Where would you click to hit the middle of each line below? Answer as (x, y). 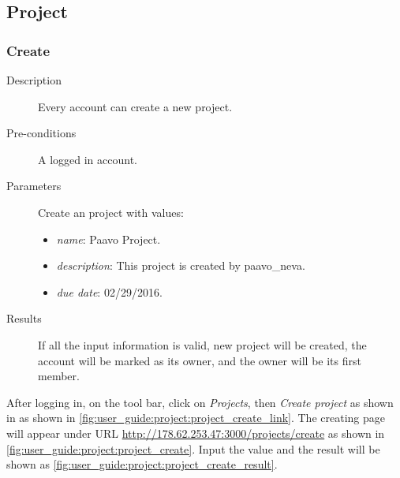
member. (59, 376)
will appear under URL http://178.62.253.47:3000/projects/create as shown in (196, 433)
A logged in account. (88, 159)
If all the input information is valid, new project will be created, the (202, 344)
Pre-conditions (41, 133)
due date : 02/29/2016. (109, 291)
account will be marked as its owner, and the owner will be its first (200, 360)
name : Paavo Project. (108, 239)
